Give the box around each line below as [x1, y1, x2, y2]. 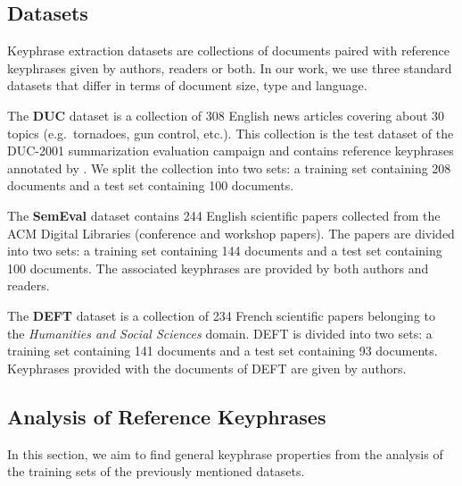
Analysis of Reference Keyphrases [7, 402, 326, 430]
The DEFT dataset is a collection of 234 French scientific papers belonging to [7, 306, 436, 324]
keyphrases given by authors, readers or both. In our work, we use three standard [7, 58, 452, 77]
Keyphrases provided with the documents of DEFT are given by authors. [7, 358, 407, 377]
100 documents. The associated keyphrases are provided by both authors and [7, 258, 429, 277]
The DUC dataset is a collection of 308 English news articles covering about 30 [7, 105, 445, 124]
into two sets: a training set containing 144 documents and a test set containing [7, 241, 442, 260]
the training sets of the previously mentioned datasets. [7, 462, 305, 481]
